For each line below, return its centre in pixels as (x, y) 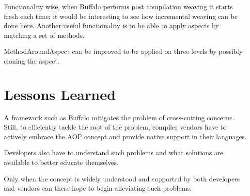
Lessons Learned (60, 94)
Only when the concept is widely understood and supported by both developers (122, 178)
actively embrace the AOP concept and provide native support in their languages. (125, 136)
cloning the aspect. (32, 60)
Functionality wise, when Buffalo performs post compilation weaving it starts (118, 6)
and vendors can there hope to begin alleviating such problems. (98, 188)
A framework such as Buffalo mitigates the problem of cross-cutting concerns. (119, 117)
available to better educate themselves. (61, 162)
